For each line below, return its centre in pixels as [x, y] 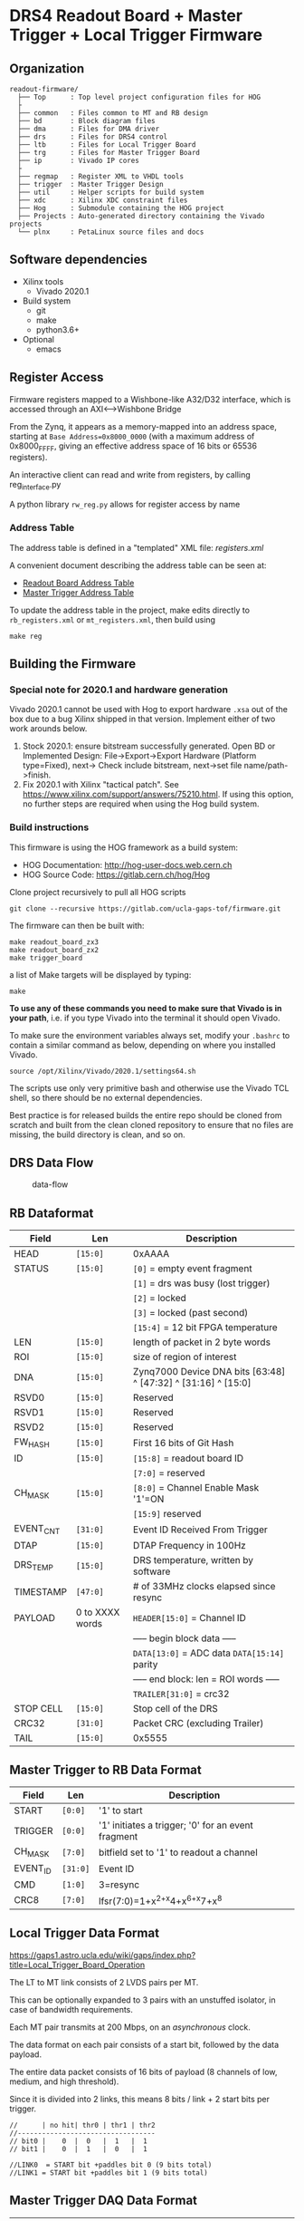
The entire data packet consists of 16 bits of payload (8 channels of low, [143, 2071]
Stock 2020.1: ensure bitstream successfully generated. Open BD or [149, 746]
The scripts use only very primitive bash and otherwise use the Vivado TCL [149, 1087]
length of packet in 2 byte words [202, 1342]
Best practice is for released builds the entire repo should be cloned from [146, 1115]
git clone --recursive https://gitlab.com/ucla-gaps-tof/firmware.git [145, 908]
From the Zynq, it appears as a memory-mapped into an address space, [143, 426]
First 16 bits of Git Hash [183, 1443]
